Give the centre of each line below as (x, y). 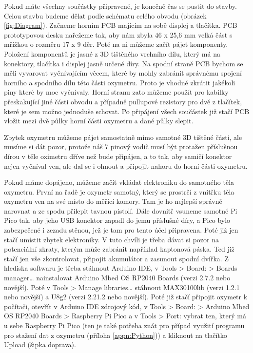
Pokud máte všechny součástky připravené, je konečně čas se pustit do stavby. (120, 6)
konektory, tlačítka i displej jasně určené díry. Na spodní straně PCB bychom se (124, 63)
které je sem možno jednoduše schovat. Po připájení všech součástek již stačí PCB (127, 111)
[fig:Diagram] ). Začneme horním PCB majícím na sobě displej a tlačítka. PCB (121, 25)
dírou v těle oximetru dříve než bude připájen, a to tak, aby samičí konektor (118, 156)
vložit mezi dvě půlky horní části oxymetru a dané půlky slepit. (99, 121)
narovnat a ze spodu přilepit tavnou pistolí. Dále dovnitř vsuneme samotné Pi (121, 210)
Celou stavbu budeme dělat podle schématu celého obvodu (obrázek (105, 15)
